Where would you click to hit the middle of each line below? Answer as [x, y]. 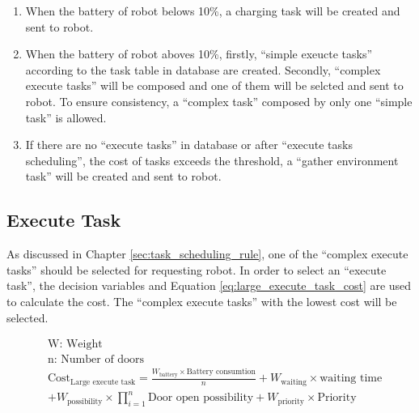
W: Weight [75, 345]
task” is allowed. [66, 117]
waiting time [351, 379]
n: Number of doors [96, 360]
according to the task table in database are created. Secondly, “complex [203, 69]
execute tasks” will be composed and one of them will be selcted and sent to [214, 85]
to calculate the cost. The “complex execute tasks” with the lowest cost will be [202, 301]
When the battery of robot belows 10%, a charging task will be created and [213, 11]
